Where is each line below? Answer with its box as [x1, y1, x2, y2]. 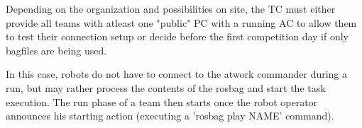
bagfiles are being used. [6, 42, 107, 57]
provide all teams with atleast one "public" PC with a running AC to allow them [6, 15, 357, 30]
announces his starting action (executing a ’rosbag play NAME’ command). [6, 108, 334, 123]
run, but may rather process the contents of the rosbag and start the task [6, 80, 326, 95]
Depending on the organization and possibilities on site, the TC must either [6, 1, 336, 16]
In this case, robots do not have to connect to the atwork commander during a [6, 66, 348, 81]
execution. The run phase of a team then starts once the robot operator [6, 94, 318, 109]
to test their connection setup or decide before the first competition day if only [6, 29, 349, 44]
